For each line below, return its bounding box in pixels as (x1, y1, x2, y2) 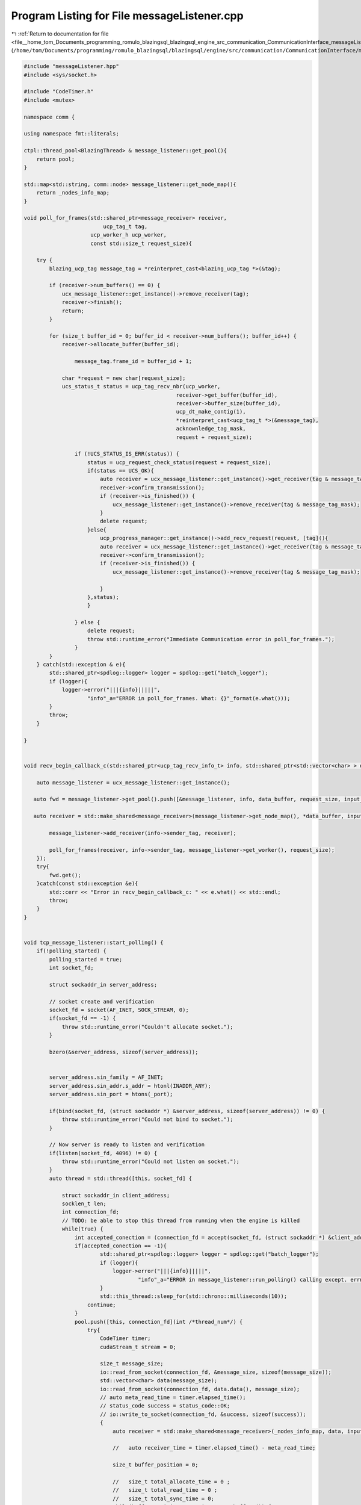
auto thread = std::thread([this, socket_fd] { (49, 1175, 193, 1182)
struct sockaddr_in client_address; (61, 1192, 170, 1199)
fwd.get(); (49, 872, 81, 878)
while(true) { (61, 1226, 103, 1232)
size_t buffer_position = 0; (112, 1462, 199, 1468)
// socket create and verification (49, 998, 155, 1005)
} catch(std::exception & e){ (36, 661, 126, 668)
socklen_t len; (61, 1200, 106, 1207)
